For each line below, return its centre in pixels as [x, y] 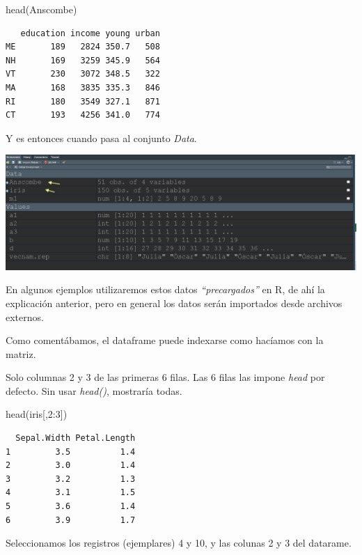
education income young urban [90, 33]
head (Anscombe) [41, 9]
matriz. [21, 353]
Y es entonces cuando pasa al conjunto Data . [101, 138]
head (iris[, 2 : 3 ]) [37, 414]
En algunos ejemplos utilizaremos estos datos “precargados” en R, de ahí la [165, 289]
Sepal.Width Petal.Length [76, 438]
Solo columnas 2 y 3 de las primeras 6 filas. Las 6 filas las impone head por [165, 377]
